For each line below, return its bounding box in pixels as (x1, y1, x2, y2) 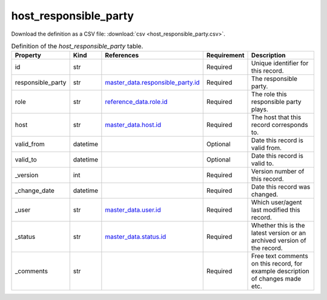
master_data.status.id (105, 233, 167, 241)
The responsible (251, 74, 298, 83)
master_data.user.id (105, 206, 161, 214)
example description (251, 267, 310, 275)
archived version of (251, 236, 307, 245)
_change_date (15, 186, 54, 195)
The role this (251, 90, 287, 99)
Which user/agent (251, 198, 302, 207)
